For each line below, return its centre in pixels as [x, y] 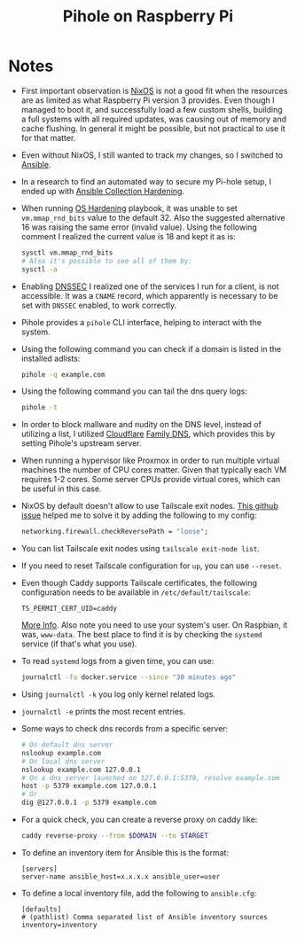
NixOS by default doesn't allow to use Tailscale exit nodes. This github [149, 506]
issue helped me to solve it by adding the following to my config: [139, 515]
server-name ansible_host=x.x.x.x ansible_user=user [121, 876]
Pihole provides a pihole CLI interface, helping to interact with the [141, 322]
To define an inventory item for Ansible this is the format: [125, 852]
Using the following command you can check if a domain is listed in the [151, 348]
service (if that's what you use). [79, 644]
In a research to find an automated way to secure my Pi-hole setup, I [146, 181]
